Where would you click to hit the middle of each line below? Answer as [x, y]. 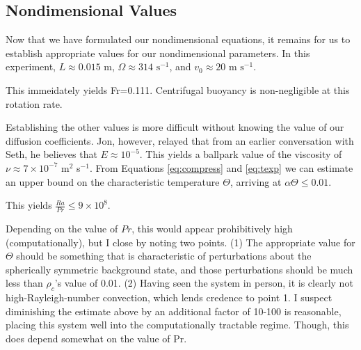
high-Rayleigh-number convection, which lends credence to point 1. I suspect [169, 297]
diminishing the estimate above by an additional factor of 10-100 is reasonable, [174, 311]
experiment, [31, 66]
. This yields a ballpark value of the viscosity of [241, 154]
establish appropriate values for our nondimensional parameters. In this [158, 53]
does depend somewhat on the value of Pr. [96, 338]
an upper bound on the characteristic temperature [113, 181]
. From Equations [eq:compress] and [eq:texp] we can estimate [221, 167]
